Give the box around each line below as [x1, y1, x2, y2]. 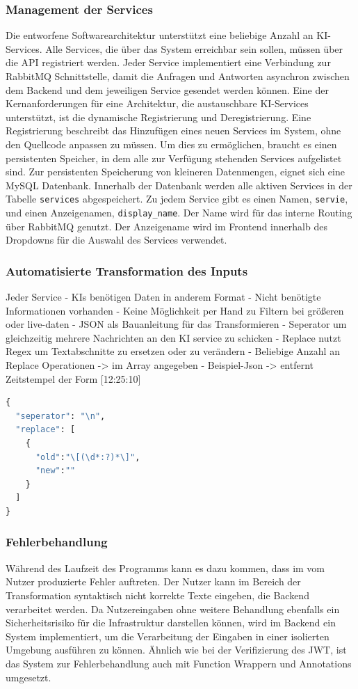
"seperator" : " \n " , [15, 411, 106, 421]
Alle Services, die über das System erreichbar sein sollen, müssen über [45, 41, 343, 56]
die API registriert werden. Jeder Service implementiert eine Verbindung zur [6, 55, 331, 70]
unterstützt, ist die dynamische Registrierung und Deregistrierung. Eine [6, 109, 311, 124]
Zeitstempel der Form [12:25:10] [6, 371, 141, 386]
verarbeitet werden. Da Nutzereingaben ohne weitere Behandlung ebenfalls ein [6, 601, 340, 616]
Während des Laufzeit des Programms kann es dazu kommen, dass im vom [6, 560, 325, 575]
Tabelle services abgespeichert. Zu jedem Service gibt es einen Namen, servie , [6, 191, 348, 206]
